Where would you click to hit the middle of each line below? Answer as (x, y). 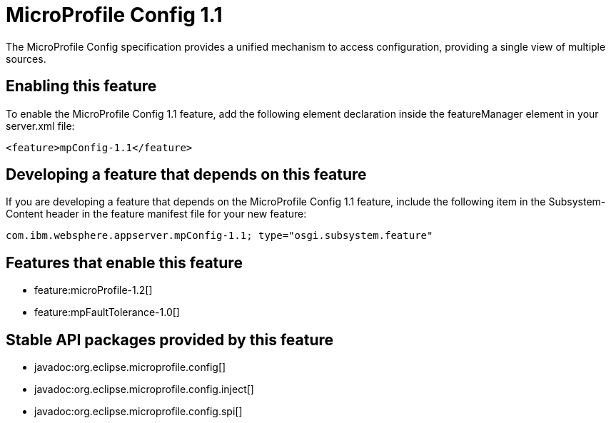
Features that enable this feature (124, 263)
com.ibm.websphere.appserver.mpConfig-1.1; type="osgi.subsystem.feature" (219, 236)
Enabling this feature (81, 86)
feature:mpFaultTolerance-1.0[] (107, 312)
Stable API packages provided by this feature (170, 340)
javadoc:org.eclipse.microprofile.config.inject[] (144, 389)
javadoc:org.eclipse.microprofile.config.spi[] (138, 412)
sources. (26, 58)
